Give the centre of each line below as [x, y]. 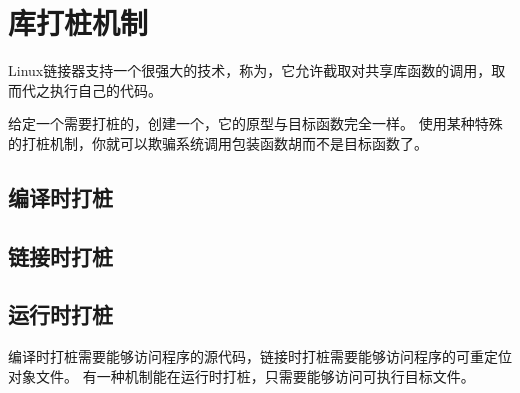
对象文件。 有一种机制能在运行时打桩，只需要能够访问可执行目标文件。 [241, 375]
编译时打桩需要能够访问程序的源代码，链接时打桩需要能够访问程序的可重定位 [260, 356]
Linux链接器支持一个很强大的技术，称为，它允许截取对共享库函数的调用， [250, 70]
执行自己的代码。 [105, 89]
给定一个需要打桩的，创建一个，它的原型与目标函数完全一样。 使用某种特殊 [255, 123]
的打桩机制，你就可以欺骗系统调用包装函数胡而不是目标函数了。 [218, 142]
